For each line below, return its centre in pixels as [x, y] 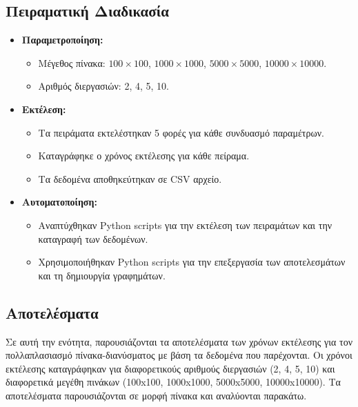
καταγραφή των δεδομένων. [93, 238]
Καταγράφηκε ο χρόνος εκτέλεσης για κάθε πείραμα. [144, 156]
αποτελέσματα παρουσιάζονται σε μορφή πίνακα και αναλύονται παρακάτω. [156, 395]
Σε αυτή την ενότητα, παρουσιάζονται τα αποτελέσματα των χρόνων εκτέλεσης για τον [179, 341]
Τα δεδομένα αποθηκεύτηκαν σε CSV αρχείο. [130, 178]
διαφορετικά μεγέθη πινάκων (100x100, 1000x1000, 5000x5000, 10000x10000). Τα [173, 382]
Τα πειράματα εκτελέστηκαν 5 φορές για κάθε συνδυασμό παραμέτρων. [181, 132]
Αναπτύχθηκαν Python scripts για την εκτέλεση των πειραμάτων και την [185, 225]
